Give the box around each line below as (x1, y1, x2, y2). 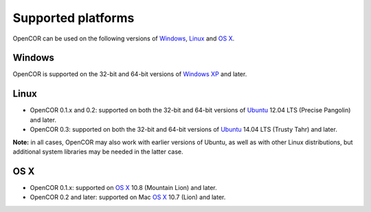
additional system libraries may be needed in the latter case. (12, 148, 183, 156)
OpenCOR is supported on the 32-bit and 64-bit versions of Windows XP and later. (12, 70, 247, 78)
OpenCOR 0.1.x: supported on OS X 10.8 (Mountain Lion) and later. (30, 183, 218, 191)
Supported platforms (12, 10, 135, 25)
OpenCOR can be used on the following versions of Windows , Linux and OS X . (12, 34, 235, 43)
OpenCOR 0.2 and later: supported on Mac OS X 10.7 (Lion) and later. (30, 193, 226, 202)
